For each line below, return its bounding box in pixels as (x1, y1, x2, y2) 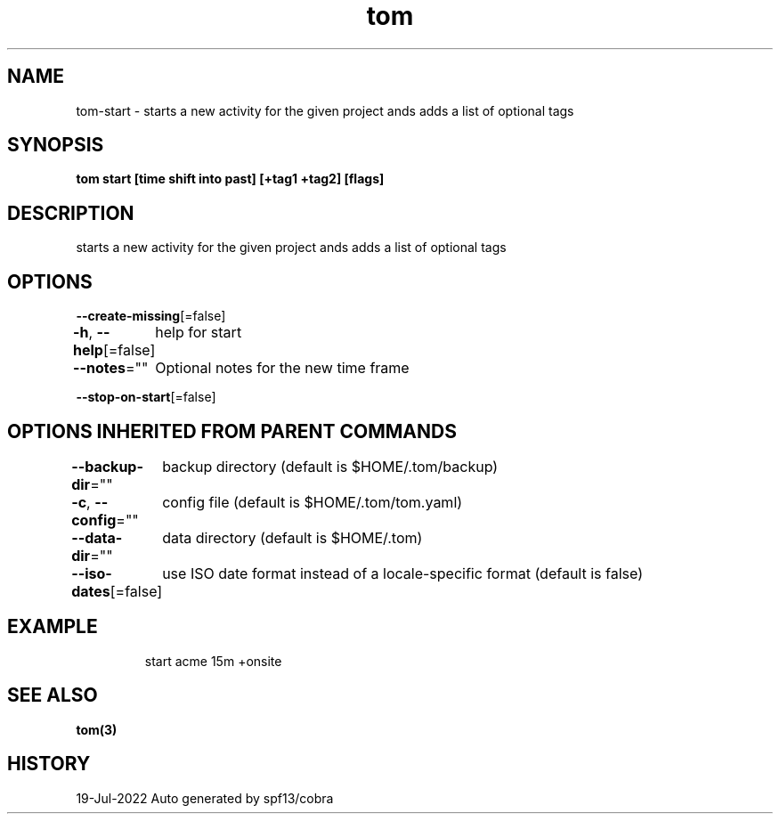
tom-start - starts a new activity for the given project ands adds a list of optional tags (76, 102, 574, 118)
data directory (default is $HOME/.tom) (162, 528, 423, 547)
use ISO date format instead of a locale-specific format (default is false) (162, 564, 643, 582)
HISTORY (7, 752, 91, 776)
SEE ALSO (7, 684, 98, 707)
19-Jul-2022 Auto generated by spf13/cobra (76, 790, 334, 806)
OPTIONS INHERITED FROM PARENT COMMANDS (7, 419, 457, 443)
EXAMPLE (7, 615, 98, 638)
